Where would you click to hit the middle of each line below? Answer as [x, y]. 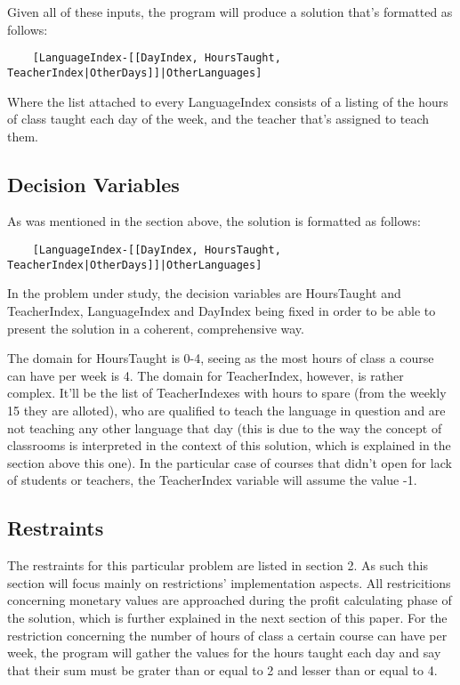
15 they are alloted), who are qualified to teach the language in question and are [226, 410]
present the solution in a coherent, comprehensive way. [156, 328]
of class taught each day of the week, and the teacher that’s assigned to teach [218, 119]
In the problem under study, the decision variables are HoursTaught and [204, 293]
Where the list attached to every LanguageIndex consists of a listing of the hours [228, 101]
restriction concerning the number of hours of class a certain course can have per [227, 635]
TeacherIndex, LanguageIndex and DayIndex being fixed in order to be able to [222, 310]
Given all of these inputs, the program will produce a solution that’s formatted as [230, 12]
